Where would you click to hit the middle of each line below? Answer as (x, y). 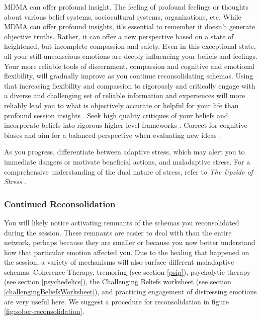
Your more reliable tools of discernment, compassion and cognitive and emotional (129, 66)
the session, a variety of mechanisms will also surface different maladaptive (119, 262)
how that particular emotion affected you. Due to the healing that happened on (127, 252)
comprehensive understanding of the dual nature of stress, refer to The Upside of (128, 171)
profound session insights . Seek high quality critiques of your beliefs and (116, 115)
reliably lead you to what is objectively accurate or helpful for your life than (121, 105)
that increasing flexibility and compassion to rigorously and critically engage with (130, 85)
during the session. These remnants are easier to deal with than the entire (118, 232)
